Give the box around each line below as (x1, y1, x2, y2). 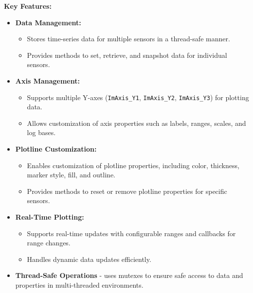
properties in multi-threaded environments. (15, 279, 144, 290)
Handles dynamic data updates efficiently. (27, 254, 151, 264)
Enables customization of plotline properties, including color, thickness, (27, 160, 239, 170)
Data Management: (15, 17, 81, 27)
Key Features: (4, 1, 52, 11)
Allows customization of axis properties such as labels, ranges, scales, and (27, 118, 246, 128)
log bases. (27, 127, 56, 138)
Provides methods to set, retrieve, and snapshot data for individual (27, 50, 227, 60)
